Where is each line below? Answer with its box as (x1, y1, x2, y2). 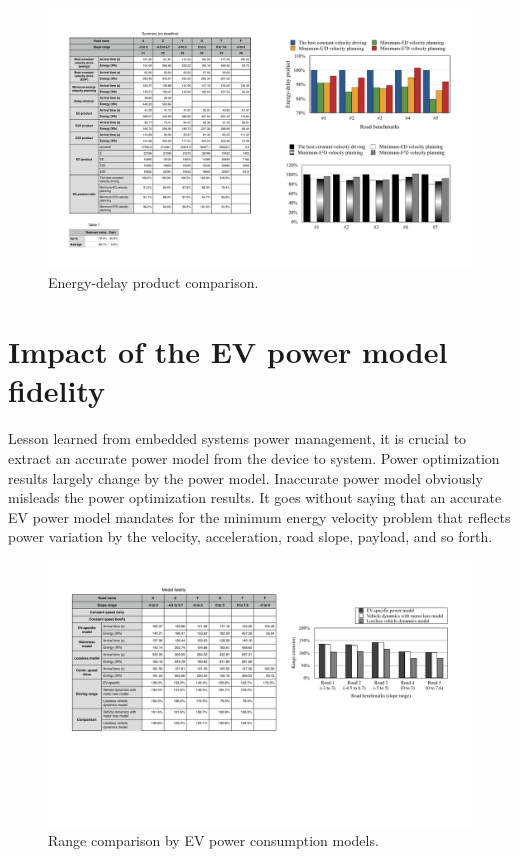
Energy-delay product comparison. (48, 272, 259, 293)
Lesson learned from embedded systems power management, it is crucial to (8, 428, 467, 449)
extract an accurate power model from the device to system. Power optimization (8, 447, 500, 468)
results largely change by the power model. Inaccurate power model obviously (8, 467, 483, 488)
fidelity (8, 370, 106, 411)
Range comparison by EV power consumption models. (48, 830, 379, 851)
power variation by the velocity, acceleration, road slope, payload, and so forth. (8, 526, 493, 547)
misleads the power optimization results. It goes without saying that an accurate (8, 487, 502, 508)
